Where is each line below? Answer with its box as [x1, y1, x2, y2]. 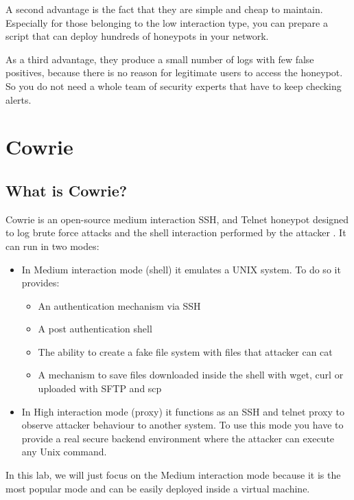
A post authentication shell [38, 321, 152, 336]
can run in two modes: [5, 238, 99, 253]
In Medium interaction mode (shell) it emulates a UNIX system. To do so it [21, 262, 341, 276]
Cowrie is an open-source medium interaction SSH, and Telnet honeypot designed [5, 212, 349, 226]
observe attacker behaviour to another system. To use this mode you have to [21, 418, 344, 432]
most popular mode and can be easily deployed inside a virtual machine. [5, 481, 310, 495]
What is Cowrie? [5, 179, 128, 201]
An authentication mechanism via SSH [38, 298, 201, 312]
